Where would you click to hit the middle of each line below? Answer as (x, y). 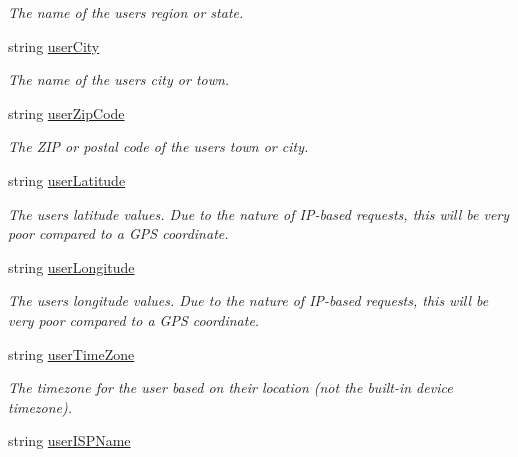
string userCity (54, 45)
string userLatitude (67, 179)
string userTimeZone (71, 353)
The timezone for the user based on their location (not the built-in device (230, 387)
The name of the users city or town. (119, 79)
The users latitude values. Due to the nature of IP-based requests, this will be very (259, 213)
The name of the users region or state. (126, 12)
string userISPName (69, 440)
